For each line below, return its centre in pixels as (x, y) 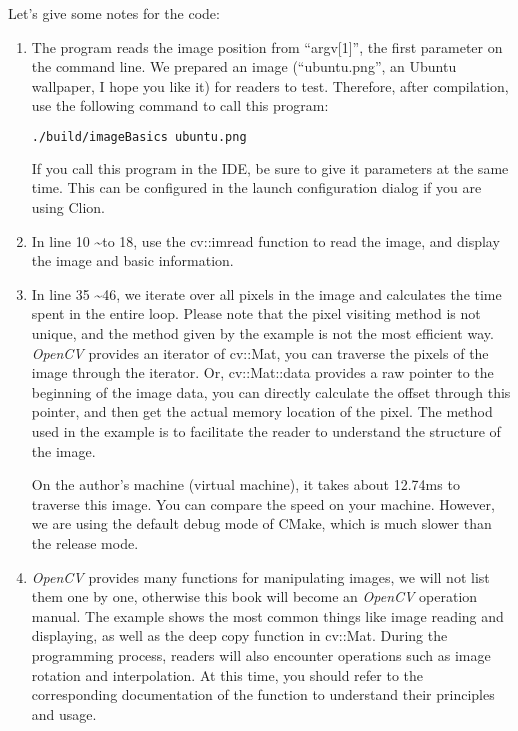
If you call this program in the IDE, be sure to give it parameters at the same (270, 167)
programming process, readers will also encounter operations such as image (261, 654)
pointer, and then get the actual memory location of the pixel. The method (262, 411)
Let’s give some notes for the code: (114, 13)
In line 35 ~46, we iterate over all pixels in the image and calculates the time (266, 293)
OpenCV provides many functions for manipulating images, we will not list (260, 576)
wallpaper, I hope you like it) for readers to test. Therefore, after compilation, (270, 85)
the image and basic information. (132, 260)
